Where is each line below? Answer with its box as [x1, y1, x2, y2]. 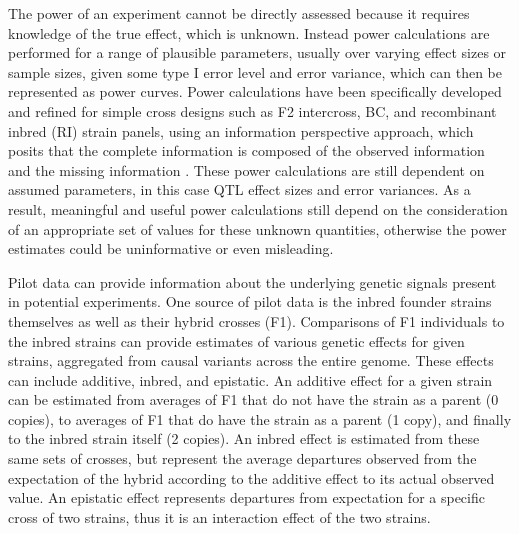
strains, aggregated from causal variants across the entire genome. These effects [8, 350, 494, 371]
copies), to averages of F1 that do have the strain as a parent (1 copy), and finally [8, 408, 512, 429]
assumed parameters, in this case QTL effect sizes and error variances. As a [8, 179, 471, 200]
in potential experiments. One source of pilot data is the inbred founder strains [8, 291, 492, 312]
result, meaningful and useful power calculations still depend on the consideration [8, 198, 508, 219]
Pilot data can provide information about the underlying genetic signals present [8, 271, 497, 292]
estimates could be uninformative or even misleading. [8, 238, 334, 259]
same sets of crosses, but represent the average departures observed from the [8, 448, 477, 469]
